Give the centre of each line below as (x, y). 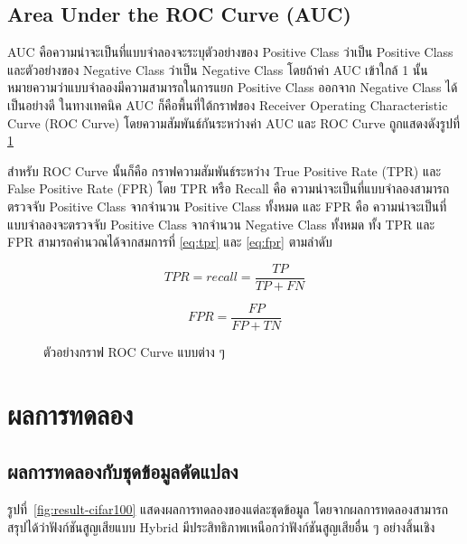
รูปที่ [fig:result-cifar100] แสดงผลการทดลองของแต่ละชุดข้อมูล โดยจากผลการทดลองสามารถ (228, 509)
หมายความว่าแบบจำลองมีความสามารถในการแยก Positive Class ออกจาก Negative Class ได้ (233, 87)
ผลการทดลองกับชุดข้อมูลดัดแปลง (123, 471)
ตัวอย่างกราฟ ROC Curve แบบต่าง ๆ (134, 351)
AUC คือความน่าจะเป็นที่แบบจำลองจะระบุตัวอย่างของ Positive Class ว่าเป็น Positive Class (230, 52)
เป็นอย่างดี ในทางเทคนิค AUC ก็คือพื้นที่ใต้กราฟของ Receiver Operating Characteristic (228, 104)
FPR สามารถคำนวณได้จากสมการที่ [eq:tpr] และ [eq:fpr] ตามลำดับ (170, 242)
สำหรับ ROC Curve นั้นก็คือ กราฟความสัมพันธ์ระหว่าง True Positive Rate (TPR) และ (224, 170)
